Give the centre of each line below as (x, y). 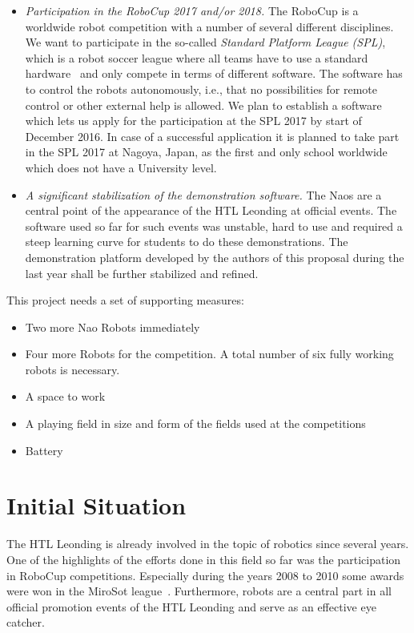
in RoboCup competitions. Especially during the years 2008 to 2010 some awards (205, 575)
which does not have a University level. (121, 167)
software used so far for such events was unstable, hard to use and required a (214, 226)
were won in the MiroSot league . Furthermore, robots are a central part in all (199, 591)
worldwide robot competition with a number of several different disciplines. (209, 26)
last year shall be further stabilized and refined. (142, 273)
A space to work (65, 396)
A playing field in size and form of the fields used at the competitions (195, 423)
